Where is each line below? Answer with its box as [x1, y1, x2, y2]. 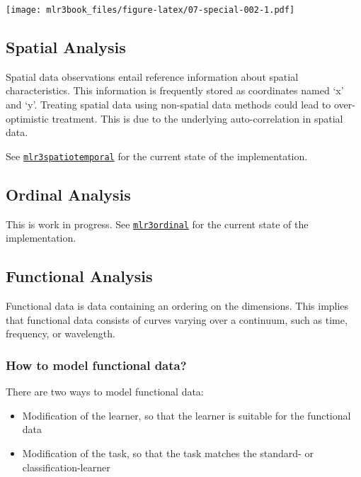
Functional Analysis [6, 265, 153, 287]
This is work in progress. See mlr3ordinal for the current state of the [6, 216, 309, 231]
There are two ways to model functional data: [6, 384, 204, 399]
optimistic [6, 111, 49, 125]
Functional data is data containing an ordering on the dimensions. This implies [6, 298, 349, 313]
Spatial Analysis [6, 36, 126, 58]
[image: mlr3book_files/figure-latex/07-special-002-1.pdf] [6, 5, 295, 15]
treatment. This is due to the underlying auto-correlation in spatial [52, 111, 343, 125]
